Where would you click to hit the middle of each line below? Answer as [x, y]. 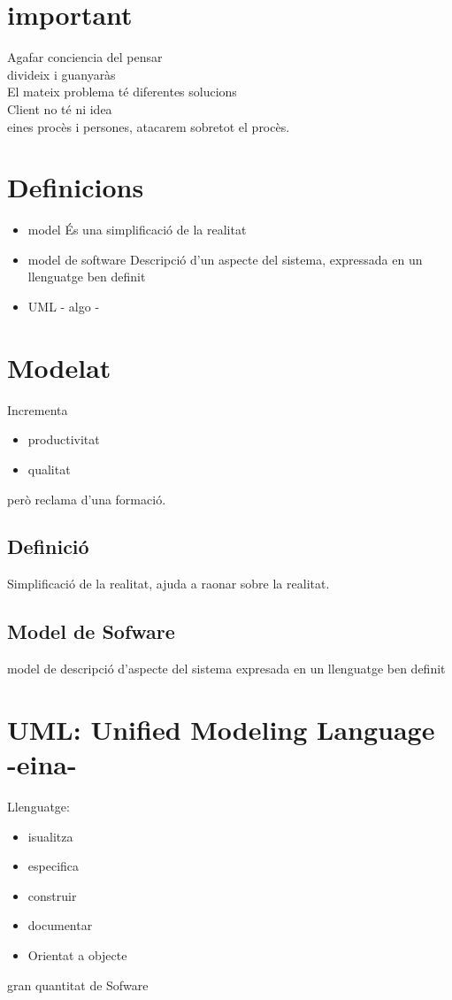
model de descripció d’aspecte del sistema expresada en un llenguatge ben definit [226, 669]
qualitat [49, 469]
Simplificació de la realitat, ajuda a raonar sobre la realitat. [169, 584]
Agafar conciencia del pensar [85, 57]
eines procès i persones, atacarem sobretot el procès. [149, 126]
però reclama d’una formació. [87, 499]
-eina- [42, 764]
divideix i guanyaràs [61, 74]
